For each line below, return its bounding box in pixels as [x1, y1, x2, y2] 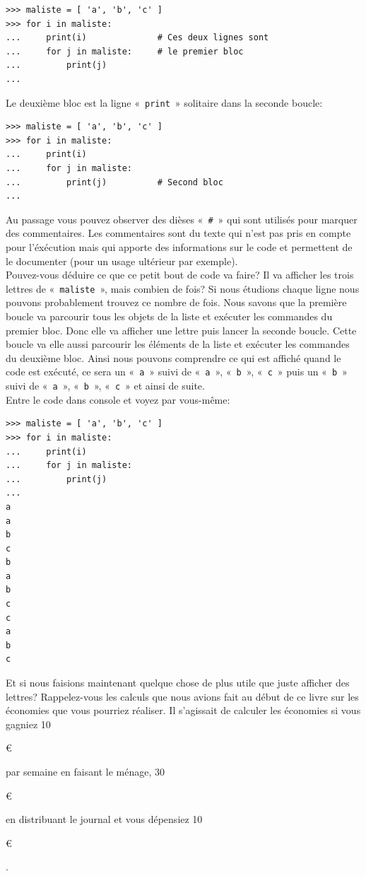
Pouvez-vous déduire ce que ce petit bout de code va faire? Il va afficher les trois [6, 267, 354, 282]
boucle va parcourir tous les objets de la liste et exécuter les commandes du [6, 309, 333, 324]
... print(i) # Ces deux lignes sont [6, 33, 269, 43]
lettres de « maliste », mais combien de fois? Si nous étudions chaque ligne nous [6, 281, 360, 296]
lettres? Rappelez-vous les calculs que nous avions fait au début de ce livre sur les [6, 689, 359, 703]
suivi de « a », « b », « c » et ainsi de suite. [6, 378, 205, 393]
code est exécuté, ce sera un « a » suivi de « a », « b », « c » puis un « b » [6, 364, 348, 379]
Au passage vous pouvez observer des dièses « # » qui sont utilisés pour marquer [6, 211, 358, 226]
